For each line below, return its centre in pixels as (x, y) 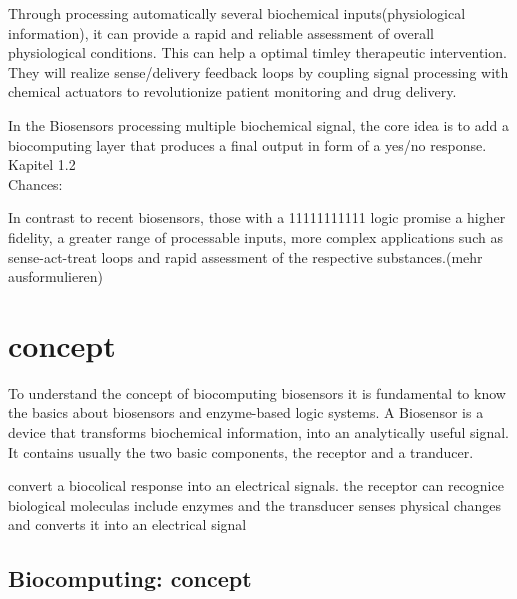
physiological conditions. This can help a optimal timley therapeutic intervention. (257, 52)
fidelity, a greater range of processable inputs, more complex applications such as (255, 236)
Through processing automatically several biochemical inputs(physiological (237, 13)
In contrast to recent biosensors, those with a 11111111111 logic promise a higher (257, 217)
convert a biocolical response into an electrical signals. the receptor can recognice (256, 485)
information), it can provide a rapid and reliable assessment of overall (221, 32)
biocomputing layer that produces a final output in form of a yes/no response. (247, 144)
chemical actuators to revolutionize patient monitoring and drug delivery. (232, 91)
